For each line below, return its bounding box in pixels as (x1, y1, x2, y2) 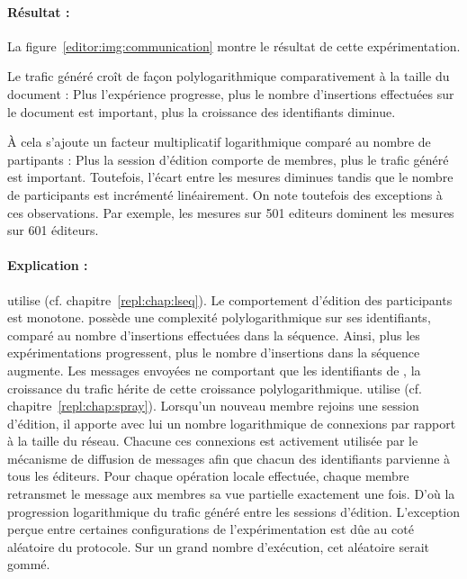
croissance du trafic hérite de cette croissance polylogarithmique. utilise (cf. (7, 378, 423, 397)
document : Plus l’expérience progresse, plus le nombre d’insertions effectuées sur (7, 84, 454, 103)
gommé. (7, 555, 50, 574)
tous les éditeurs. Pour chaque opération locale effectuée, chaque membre (7, 466, 409, 485)
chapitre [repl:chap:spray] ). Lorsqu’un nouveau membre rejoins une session (7, 396, 419, 415)
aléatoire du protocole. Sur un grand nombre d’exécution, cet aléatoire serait (7, 537, 429, 556)
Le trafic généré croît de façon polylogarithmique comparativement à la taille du (7, 67, 450, 86)
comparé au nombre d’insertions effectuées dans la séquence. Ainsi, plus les (7, 325, 420, 344)
